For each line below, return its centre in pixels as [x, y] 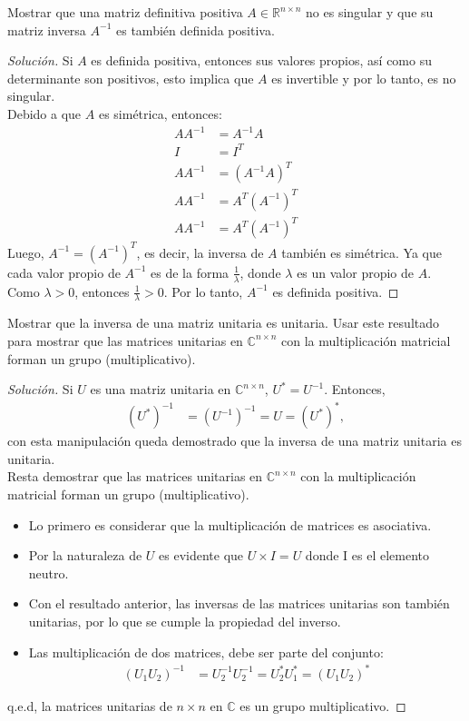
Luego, [26, 252]
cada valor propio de [64, 272]
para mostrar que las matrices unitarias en [125, 340]
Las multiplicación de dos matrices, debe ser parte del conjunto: [206, 652]
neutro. [49, 573]
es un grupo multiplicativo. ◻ [323, 705]
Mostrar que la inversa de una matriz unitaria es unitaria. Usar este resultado [223, 323]
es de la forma [190, 272]
